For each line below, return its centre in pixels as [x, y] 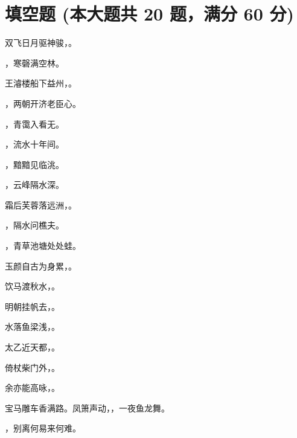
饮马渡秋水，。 [32, 286]
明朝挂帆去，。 [32, 306]
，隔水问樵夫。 [34, 225]
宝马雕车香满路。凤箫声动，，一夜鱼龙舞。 [87, 407]
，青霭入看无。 [34, 124]
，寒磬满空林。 [34, 63]
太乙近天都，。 [32, 347]
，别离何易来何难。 [43, 428]
